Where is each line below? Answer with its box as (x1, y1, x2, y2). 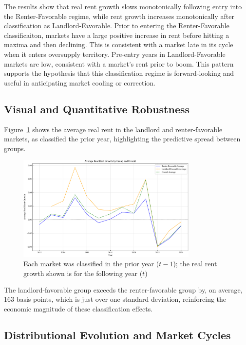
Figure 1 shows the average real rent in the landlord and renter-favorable (4, 124, 223, 134)
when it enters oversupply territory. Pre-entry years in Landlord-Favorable (4, 49, 226, 59)
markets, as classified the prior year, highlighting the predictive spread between (4, 134, 241, 144)
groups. (4, 143, 26, 153)
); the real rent (173, 259, 217, 269)
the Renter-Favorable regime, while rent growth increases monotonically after (4, 11, 234, 21)
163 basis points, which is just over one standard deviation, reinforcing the (4, 294, 227, 304)
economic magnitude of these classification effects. (4, 303, 153, 313)
